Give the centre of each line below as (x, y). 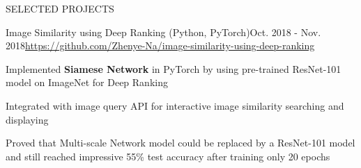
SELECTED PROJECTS (60, 8)
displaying (27, 119)
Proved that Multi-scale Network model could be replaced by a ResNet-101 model (180, 143)
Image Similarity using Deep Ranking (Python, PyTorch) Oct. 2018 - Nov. (163, 32)
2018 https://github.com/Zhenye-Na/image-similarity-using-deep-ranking (160, 45)
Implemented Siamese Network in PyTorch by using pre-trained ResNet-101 (174, 68)
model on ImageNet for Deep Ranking (87, 82)
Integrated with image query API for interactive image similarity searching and (175, 105)
